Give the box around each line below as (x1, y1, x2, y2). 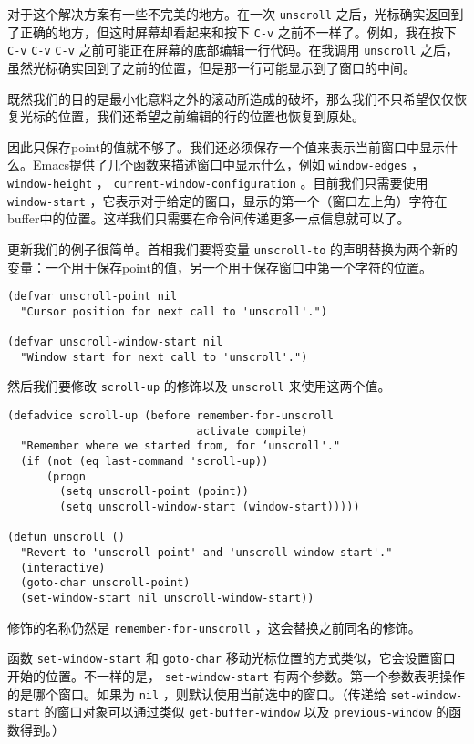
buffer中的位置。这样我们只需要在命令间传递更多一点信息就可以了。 (7, 209, 410, 228)
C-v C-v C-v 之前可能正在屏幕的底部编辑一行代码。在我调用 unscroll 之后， (7, 40, 459, 59)
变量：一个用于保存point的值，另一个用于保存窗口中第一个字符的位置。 (7, 257, 432, 276)
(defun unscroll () (7, 531, 125, 544)
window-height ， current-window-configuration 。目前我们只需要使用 (7, 173, 428, 191)
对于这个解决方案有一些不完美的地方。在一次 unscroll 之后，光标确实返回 (7, 5, 451, 23)
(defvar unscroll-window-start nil (7, 336, 223, 349)
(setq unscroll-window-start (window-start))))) (59, 501, 360, 514)
